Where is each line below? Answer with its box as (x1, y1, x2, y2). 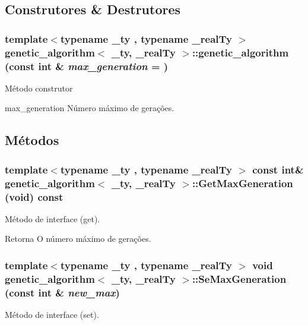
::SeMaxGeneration (192, 271, 287, 286)
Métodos (5, 131, 59, 149)
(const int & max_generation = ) (5, 58, 169, 73)
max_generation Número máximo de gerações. (5, 102, 174, 114)
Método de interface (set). (5, 308, 99, 321)
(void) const (5, 189, 63, 204)
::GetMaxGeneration (192, 175, 293, 190)
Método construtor (5, 81, 73, 94)
